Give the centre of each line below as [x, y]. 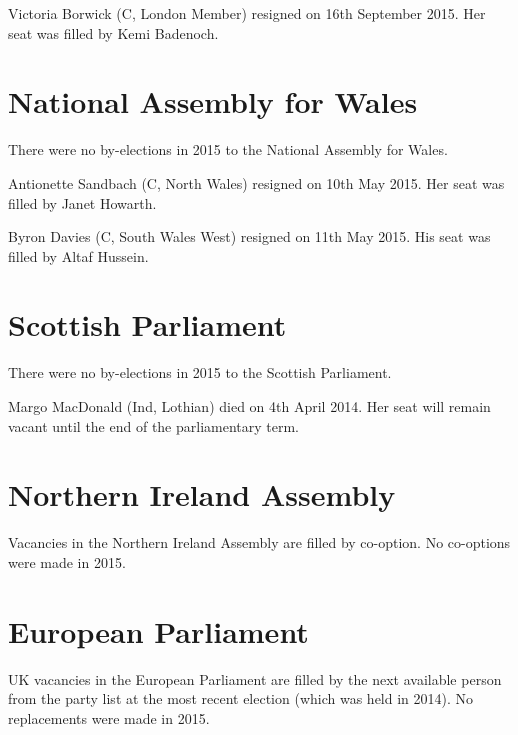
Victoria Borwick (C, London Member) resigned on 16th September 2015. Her [247, 13]
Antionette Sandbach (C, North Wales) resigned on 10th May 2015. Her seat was [256, 182]
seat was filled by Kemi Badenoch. [113, 32]
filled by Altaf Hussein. [78, 255]
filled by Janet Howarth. [82, 202]
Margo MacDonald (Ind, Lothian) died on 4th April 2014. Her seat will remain [249, 406]
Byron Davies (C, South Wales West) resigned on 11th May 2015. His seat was [249, 236]
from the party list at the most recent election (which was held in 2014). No [241, 698]
